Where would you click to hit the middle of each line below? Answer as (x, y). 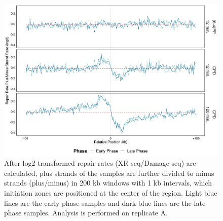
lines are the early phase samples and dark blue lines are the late (105, 202)
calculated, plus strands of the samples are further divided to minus (109, 173)
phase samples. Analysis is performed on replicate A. (86, 213)
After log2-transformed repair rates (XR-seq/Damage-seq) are (100, 163)
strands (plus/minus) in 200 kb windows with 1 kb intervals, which (108, 183)
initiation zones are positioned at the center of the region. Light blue (111, 193)
